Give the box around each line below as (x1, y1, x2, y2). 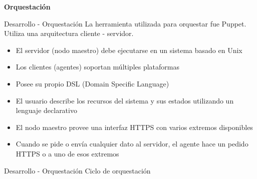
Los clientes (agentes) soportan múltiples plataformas (16, 61, 180, 72)
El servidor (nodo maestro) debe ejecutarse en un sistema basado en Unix (16, 44, 242, 55)
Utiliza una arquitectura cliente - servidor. (4, 28, 134, 38)
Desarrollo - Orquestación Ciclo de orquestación (4, 165, 151, 175)
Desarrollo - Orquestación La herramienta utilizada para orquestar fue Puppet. (4, 18, 246, 28)
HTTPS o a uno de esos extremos (16, 148, 119, 158)
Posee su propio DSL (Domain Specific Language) (16, 78, 169, 88)
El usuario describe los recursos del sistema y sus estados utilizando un (16, 95, 234, 105)
